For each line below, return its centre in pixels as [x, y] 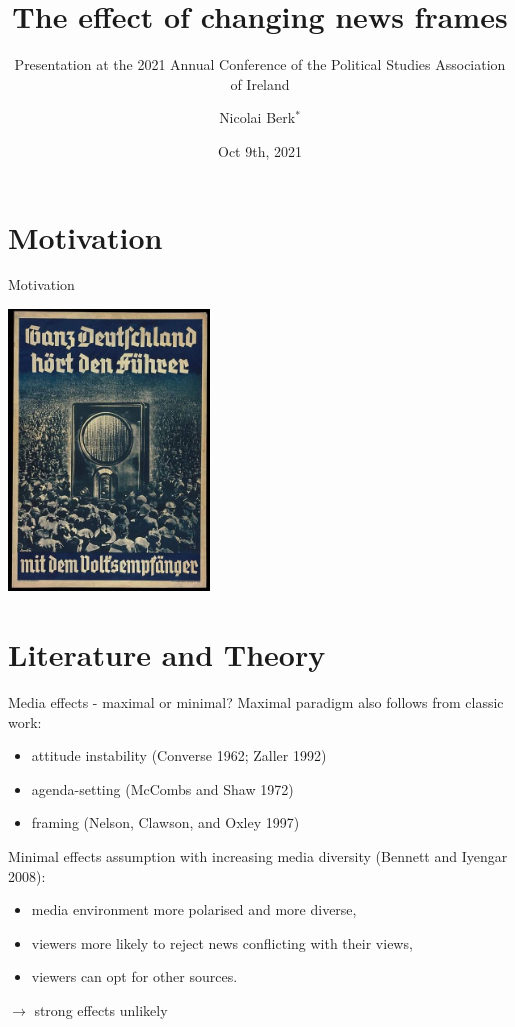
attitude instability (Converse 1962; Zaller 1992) [179, 755]
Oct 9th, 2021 [260, 150]
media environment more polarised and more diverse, [194, 909]
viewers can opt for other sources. [134, 976]
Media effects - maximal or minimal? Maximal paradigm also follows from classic [256, 701]
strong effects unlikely [101, 1009]
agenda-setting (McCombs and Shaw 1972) [162, 788]
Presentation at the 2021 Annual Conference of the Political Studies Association [260, 64]
